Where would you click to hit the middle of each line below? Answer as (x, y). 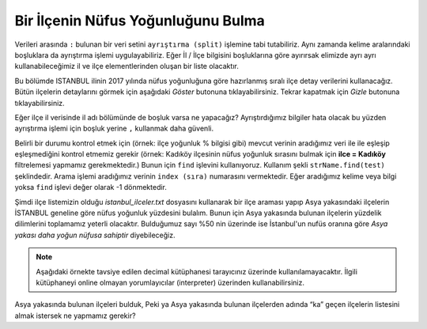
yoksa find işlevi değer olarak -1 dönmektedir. (91, 187)
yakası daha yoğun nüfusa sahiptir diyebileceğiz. (95, 235)
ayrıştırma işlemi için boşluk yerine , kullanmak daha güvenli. (114, 129)
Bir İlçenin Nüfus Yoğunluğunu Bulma (140, 21)
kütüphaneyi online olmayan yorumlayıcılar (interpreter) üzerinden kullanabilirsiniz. (170, 282)
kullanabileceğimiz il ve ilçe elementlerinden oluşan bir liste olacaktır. (127, 66)
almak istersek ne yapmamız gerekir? (75, 316)
